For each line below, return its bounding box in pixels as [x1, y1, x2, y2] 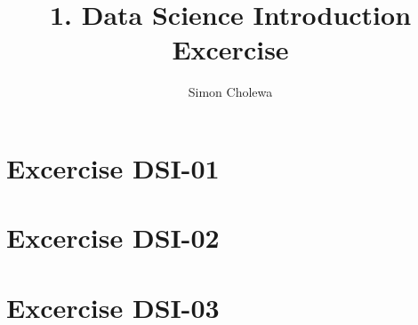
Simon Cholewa [188, 83, 273, 101]
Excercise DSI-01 [6, 149, 220, 186]
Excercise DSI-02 [6, 219, 220, 256]
